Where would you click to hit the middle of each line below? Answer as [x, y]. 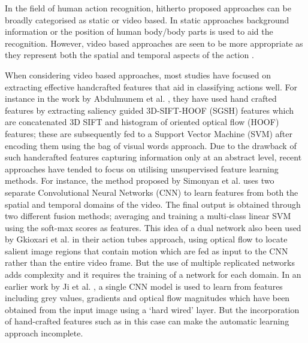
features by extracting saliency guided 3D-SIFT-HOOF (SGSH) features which [150, 110]
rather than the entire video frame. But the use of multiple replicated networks [150, 262]
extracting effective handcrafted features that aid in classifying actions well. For [151, 86]
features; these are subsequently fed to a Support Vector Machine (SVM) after [149, 133]
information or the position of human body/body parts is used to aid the [139, 31]
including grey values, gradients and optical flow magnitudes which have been [147, 298]
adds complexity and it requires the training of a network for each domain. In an [153, 274]
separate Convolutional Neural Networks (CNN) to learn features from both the [152, 192]
